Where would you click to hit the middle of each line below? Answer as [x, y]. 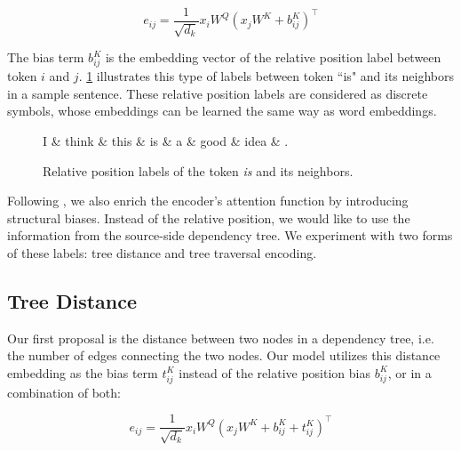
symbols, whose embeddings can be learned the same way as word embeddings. [222, 111]
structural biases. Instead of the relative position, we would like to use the [209, 217]
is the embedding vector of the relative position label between [273, 57]
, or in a [409, 372]
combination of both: [64, 392]
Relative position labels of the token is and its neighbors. [198, 170]
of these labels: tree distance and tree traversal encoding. [162, 252]
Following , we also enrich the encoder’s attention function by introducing [208, 201]
